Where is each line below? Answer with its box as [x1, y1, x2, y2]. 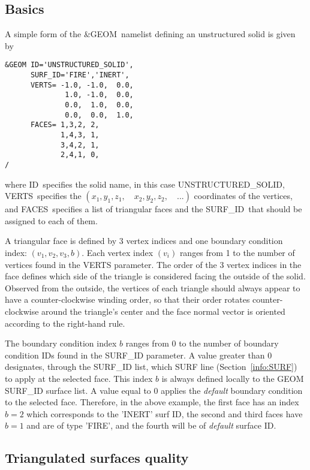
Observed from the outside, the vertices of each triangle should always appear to [5, 281, 300, 294]
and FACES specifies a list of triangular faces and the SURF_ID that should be [5, 203, 302, 215]
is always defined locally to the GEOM [161, 372, 304, 384]
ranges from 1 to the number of [179, 246, 295, 258]
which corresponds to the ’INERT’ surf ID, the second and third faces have [26, 407, 303, 420]
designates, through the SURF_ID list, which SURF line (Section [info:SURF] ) [5, 360, 297, 373]
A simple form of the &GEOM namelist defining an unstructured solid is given [5, 28, 296, 40]
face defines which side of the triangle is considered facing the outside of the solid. [5, 270, 306, 282]
